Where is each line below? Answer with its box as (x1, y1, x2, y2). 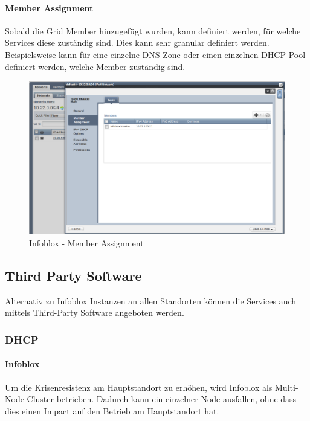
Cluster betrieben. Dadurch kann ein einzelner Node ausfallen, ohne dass (27, 393, 297, 405)
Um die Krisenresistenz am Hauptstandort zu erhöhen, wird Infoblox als (5, 381, 273, 393)
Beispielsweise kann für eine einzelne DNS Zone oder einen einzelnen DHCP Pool (5, 48, 306, 60)
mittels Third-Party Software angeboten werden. (5, 306, 184, 319)
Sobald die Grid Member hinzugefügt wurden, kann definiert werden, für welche (5, 24, 301, 37)
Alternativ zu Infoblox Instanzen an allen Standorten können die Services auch (5, 294, 297, 307)
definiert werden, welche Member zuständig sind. (5, 60, 186, 72)
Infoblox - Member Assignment (29, 237, 144, 249)
